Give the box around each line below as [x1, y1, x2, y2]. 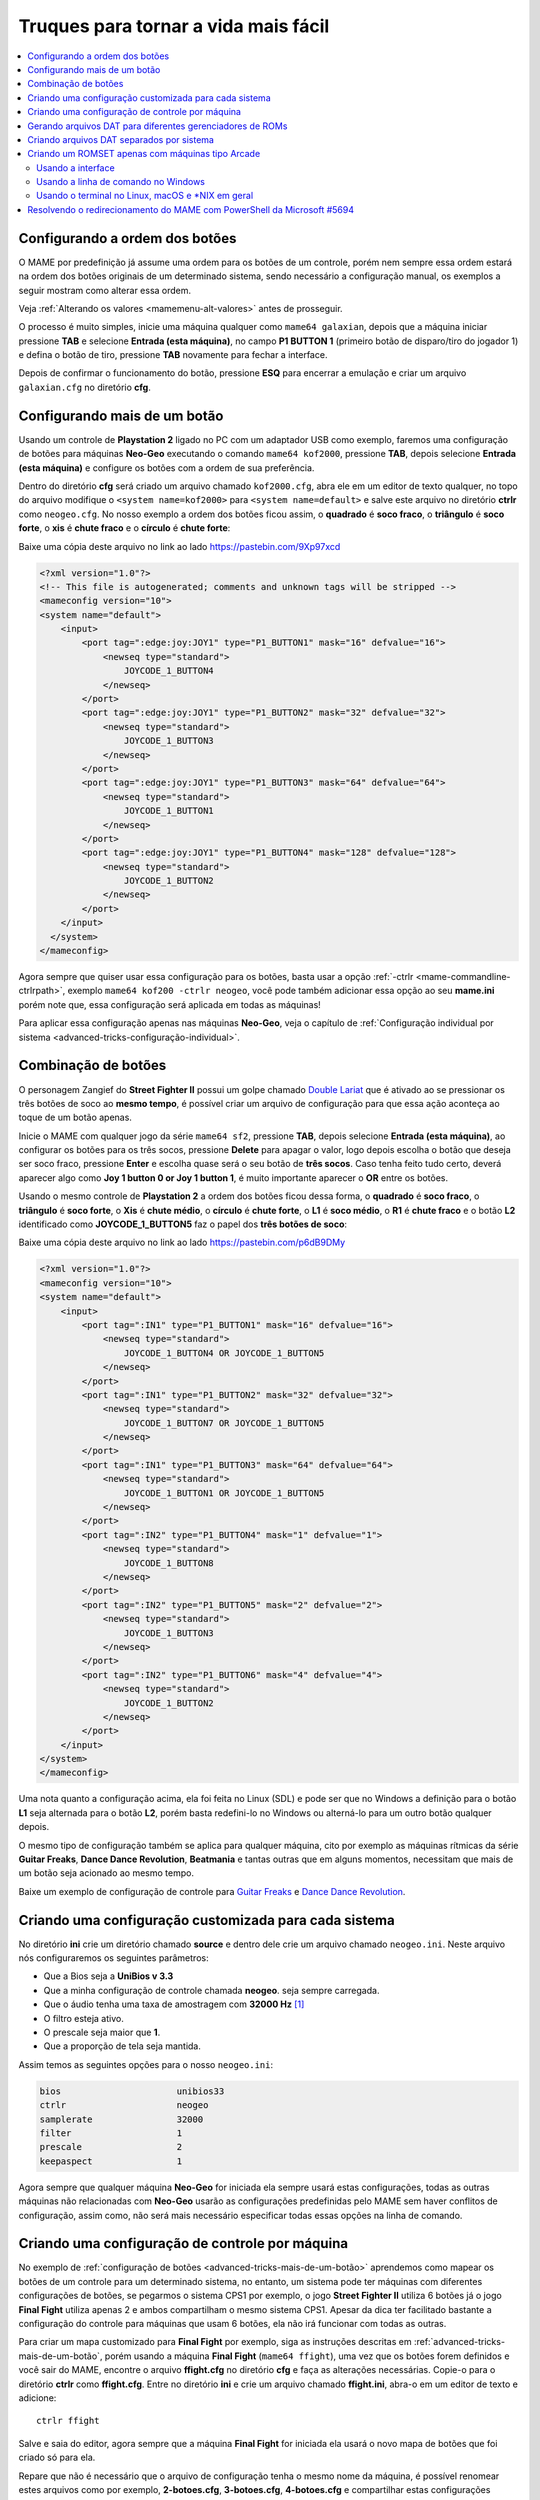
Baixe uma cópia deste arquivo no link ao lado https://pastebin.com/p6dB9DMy [18, 1236, 346, 1249]
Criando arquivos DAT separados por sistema [27, 133, 215, 145]
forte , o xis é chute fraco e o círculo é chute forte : [18, 522, 231, 534]
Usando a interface [36, 161, 115, 174]
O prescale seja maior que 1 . [43, 2026, 161, 2039]
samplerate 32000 [39, 2113, 204, 2125]
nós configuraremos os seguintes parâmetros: [18, 1952, 209, 1964]
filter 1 [39, 2127, 183, 2139]
